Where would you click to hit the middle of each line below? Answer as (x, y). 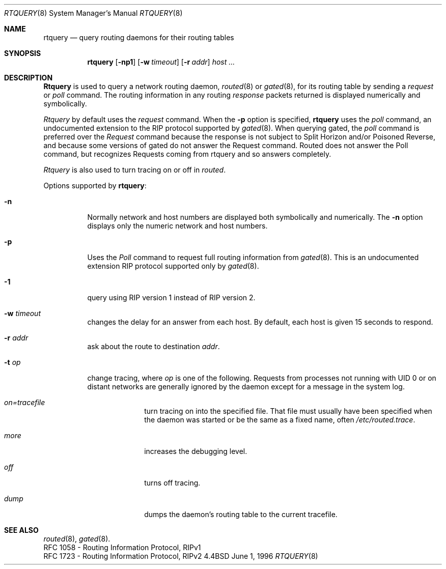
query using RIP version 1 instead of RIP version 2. (171, 297)
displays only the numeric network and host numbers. (177, 226)
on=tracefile (25, 402)
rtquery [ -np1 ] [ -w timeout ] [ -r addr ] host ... (161, 62)
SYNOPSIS (23, 53)
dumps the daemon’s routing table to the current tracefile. (241, 514)
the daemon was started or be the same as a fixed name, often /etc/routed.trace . (280, 420)
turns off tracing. (172, 483)
